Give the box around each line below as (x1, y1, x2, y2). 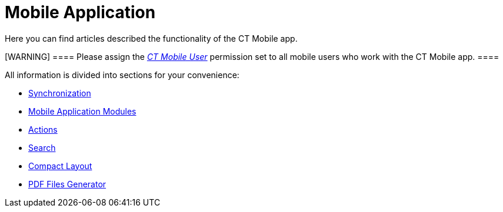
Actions (28, 124, 58, 134)
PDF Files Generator (28, 179, 106, 189)
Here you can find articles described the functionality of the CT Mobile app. (5, 33, 298, 43)
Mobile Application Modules (28, 106, 136, 116)
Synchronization (28, 88, 91, 98)
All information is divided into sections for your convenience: (5, 69, 239, 80)
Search (28, 142, 56, 153)
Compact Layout (28, 160, 92, 171)
